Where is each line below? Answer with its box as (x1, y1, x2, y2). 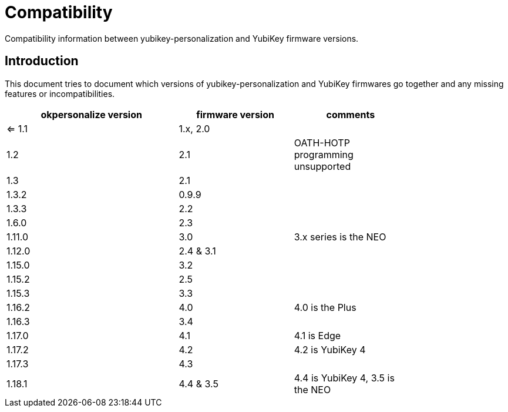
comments (326, 108, 375, 120)
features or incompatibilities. (5, 88, 115, 99)
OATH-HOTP (294, 136, 350, 149)
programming (294, 148, 354, 160)
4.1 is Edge (294, 329, 341, 341)
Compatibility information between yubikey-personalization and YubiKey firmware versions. (5, 33, 359, 43)
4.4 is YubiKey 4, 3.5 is (294, 371, 395, 384)
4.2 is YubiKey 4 (294, 343, 366, 356)
